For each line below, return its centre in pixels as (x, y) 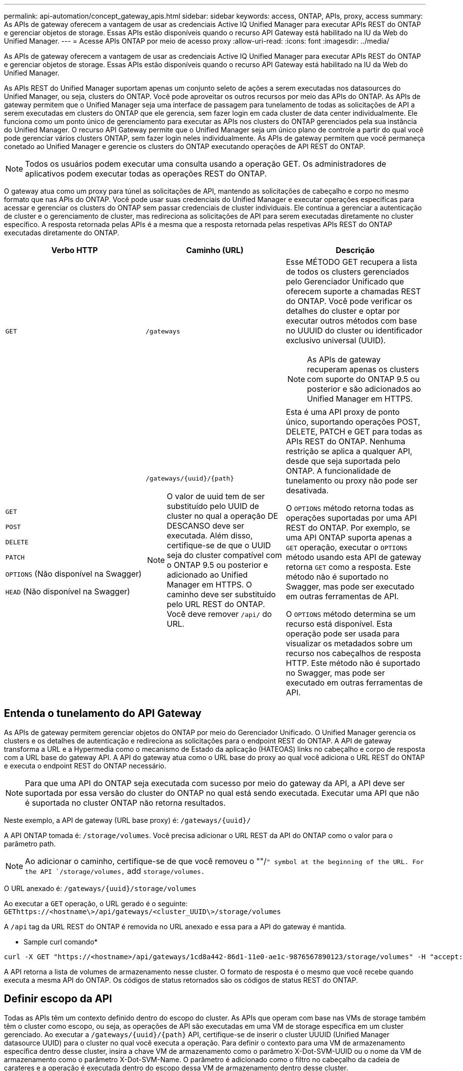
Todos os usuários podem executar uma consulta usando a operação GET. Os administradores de (206, 164)
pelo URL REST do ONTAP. (216, 604)
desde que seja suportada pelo (343, 461)
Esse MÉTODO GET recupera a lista (351, 262)
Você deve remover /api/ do (219, 614)
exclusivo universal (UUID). (336, 340)
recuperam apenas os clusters (363, 369)
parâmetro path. (30, 843)
